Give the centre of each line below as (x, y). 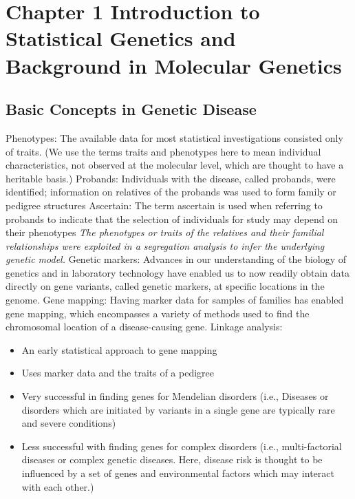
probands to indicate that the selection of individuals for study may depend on (172, 219)
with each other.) (58, 486)
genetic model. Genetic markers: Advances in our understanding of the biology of (176, 259)
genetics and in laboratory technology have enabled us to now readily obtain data (178, 272)
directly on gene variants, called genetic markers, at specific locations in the (165, 286)
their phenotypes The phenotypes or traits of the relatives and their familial (165, 232)
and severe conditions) (69, 423)
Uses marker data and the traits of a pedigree (118, 373)
